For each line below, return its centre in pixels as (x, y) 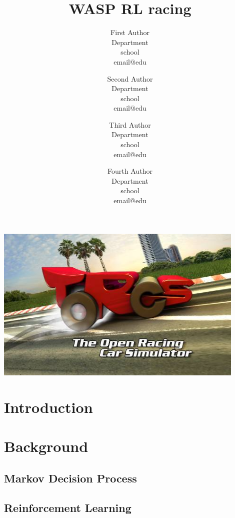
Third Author (130, 124)
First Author (130, 32)
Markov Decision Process (70, 478)
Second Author (130, 78)
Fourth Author (130, 171)
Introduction (48, 407)
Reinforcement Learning (68, 507)
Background (46, 446)
